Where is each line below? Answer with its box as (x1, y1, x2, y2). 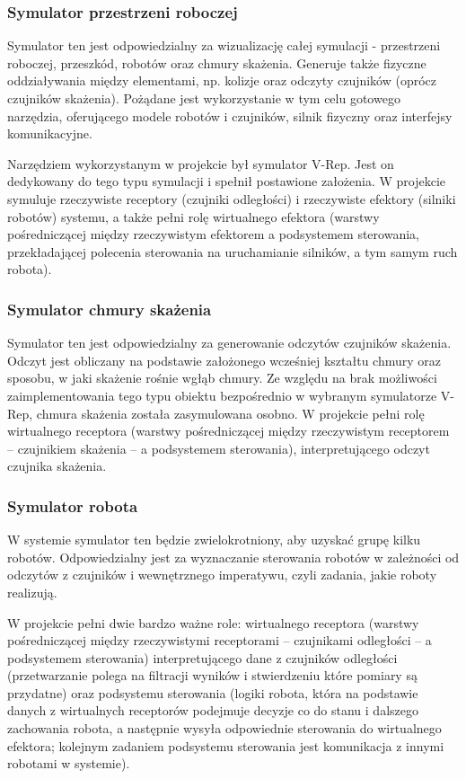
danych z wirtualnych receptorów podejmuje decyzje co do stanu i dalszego (7, 701, 418, 720)
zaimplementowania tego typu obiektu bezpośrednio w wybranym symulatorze (7, 385, 437, 404)
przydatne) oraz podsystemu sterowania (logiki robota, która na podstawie (7, 683, 418, 702)
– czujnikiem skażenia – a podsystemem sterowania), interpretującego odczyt (7, 438, 430, 457)
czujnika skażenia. (7, 456, 107, 475)
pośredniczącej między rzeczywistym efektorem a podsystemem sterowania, (7, 225, 419, 243)
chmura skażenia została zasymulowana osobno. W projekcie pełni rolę (36, 403, 425, 422)
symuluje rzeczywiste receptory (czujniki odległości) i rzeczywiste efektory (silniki (7, 189, 456, 208)
